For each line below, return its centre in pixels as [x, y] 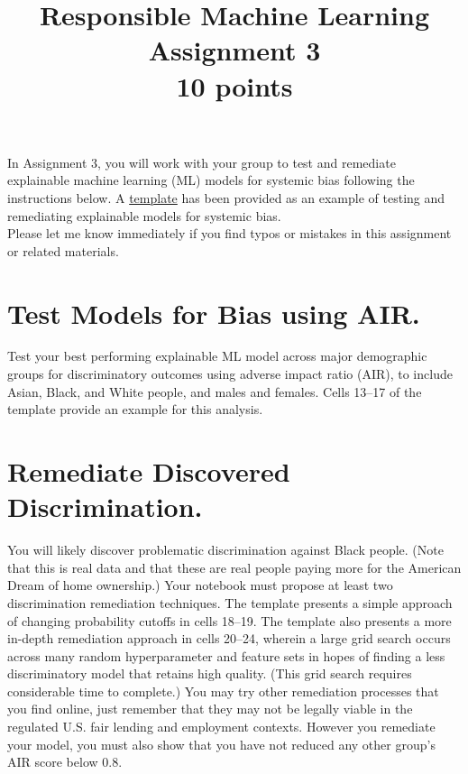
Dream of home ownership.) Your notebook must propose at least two [200, 585]
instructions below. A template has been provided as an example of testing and [226, 197]
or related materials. [63, 250]
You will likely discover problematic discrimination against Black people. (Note [225, 550]
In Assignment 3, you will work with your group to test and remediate [202, 162]
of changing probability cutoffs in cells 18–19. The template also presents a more [229, 620]
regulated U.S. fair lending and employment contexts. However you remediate [221, 727]
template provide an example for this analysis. [135, 409]
